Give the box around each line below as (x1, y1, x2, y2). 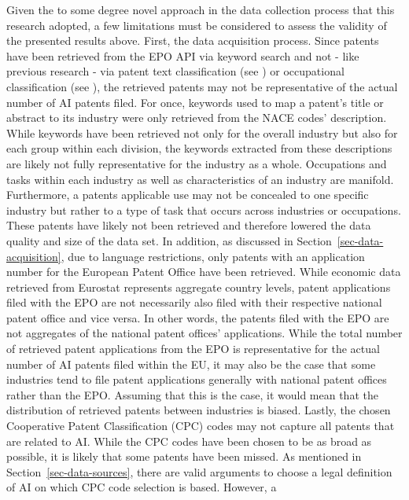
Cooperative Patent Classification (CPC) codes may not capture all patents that (6, 417, 395, 434)
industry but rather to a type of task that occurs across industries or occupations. (6, 201, 401, 218)
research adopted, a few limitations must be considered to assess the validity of (6, 17, 387, 33)
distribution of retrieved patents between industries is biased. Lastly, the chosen (6, 402, 391, 418)
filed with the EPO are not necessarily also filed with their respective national (6, 294, 382, 311)
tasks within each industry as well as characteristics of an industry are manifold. (6, 171, 394, 187)
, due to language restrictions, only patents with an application (61, 248, 365, 264)
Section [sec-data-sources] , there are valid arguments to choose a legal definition (6, 463, 392, 480)
